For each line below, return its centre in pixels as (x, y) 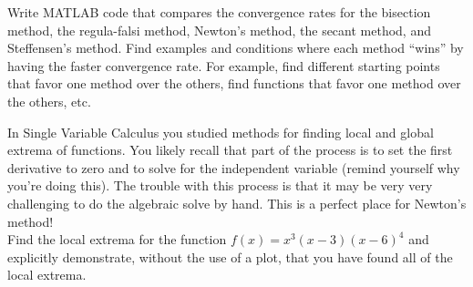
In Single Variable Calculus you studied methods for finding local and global (221, 132)
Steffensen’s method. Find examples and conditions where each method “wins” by (236, 48)
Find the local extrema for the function (117, 239)
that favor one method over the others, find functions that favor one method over (234, 83)
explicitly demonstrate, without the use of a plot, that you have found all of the (230, 256)
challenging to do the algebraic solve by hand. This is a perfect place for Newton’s (237, 203)
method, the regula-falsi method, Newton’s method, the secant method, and (219, 30)
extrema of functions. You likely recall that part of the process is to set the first (230, 150)
